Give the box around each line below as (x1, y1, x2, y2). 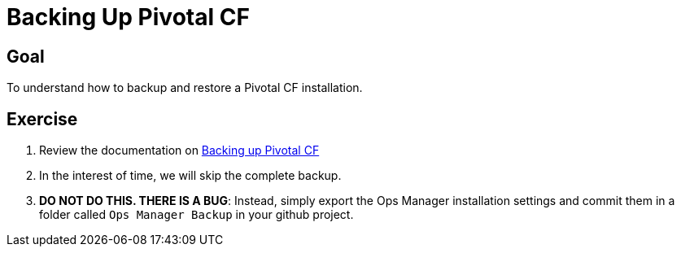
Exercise (7, 108, 78, 129)
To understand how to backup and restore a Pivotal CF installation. (7, 81, 363, 95)
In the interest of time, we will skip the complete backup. (39, 168, 342, 183)
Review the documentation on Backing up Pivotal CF (39, 143, 320, 158)
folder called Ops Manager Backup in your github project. (39, 207, 354, 222)
